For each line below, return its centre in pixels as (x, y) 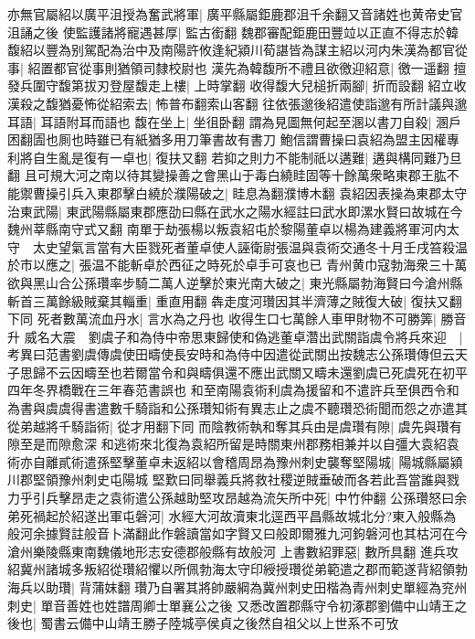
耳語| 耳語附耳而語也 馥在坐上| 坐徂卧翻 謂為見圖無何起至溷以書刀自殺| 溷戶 (235, 121)
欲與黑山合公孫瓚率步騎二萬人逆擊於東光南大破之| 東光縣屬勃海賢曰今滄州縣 (235, 282)
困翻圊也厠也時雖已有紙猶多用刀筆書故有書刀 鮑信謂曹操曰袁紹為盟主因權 (227, 139)
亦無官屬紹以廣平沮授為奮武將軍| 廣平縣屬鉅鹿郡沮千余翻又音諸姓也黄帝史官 (235, 14)
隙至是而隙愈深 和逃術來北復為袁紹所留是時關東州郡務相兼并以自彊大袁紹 (227, 444)
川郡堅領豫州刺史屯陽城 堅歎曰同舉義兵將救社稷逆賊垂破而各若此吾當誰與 (227, 479)
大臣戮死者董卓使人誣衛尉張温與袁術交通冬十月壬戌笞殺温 (295, 246)
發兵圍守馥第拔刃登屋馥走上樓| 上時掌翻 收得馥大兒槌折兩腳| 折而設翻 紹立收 (237, 85)
